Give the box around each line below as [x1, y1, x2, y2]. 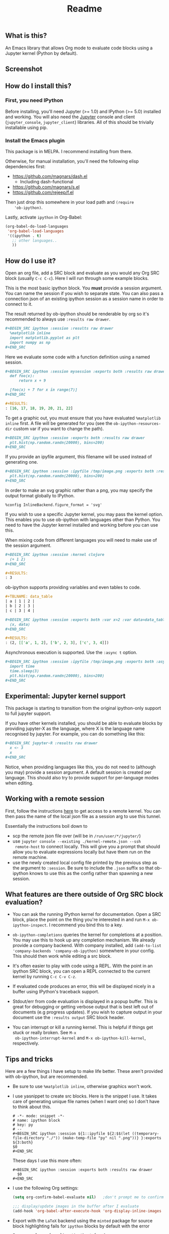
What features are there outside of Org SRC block [5, 890, 163, 899]
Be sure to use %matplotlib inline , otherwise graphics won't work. [12, 1083, 152, 1090]
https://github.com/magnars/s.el [12, 184, 80, 190]
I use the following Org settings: [12, 1185, 79, 1191]
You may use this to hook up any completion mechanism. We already [12, 937, 156, 943]
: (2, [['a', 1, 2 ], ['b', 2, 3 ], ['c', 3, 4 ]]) [5, 640, 109, 645]
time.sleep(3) [10, 668, 39, 674]
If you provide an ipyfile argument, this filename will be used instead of [5, 454, 152, 460]
